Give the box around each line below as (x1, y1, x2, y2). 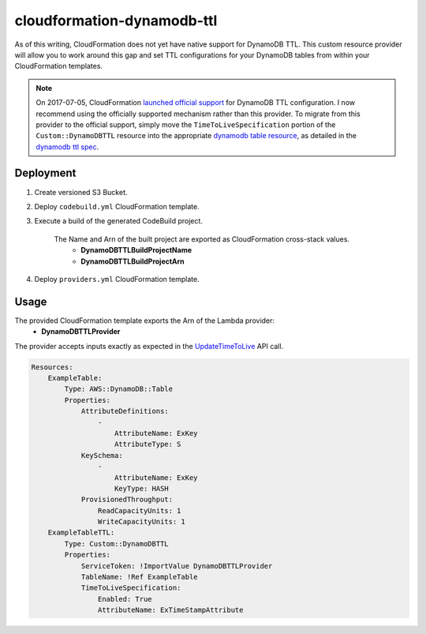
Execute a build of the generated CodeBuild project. (34, 216, 203, 226)
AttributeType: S (114, 440, 181, 449)
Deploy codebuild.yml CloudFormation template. (34, 201, 200, 211)
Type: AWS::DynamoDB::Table (64, 385, 174, 394)
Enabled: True (97, 595, 153, 603)
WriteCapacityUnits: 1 (97, 517, 185, 527)
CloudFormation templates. (14, 62, 103, 71)
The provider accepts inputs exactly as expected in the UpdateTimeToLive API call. (14, 341, 284, 351)
